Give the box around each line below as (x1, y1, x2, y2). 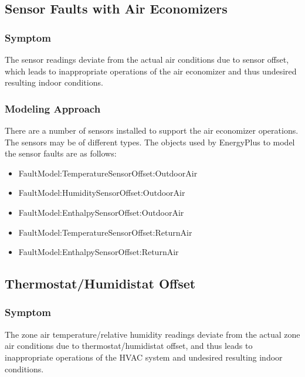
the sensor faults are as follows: (5, 147, 117, 159)
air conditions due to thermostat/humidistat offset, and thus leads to (5, 339, 253, 352)
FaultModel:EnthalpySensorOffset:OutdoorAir (18, 206, 184, 218)
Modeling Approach (5, 101, 101, 116)
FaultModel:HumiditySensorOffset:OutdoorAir (18, 186, 185, 199)
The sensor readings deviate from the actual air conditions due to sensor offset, (5, 53, 289, 65)
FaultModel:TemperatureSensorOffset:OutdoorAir (18, 167, 198, 179)
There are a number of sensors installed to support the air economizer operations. (5, 124, 299, 136)
